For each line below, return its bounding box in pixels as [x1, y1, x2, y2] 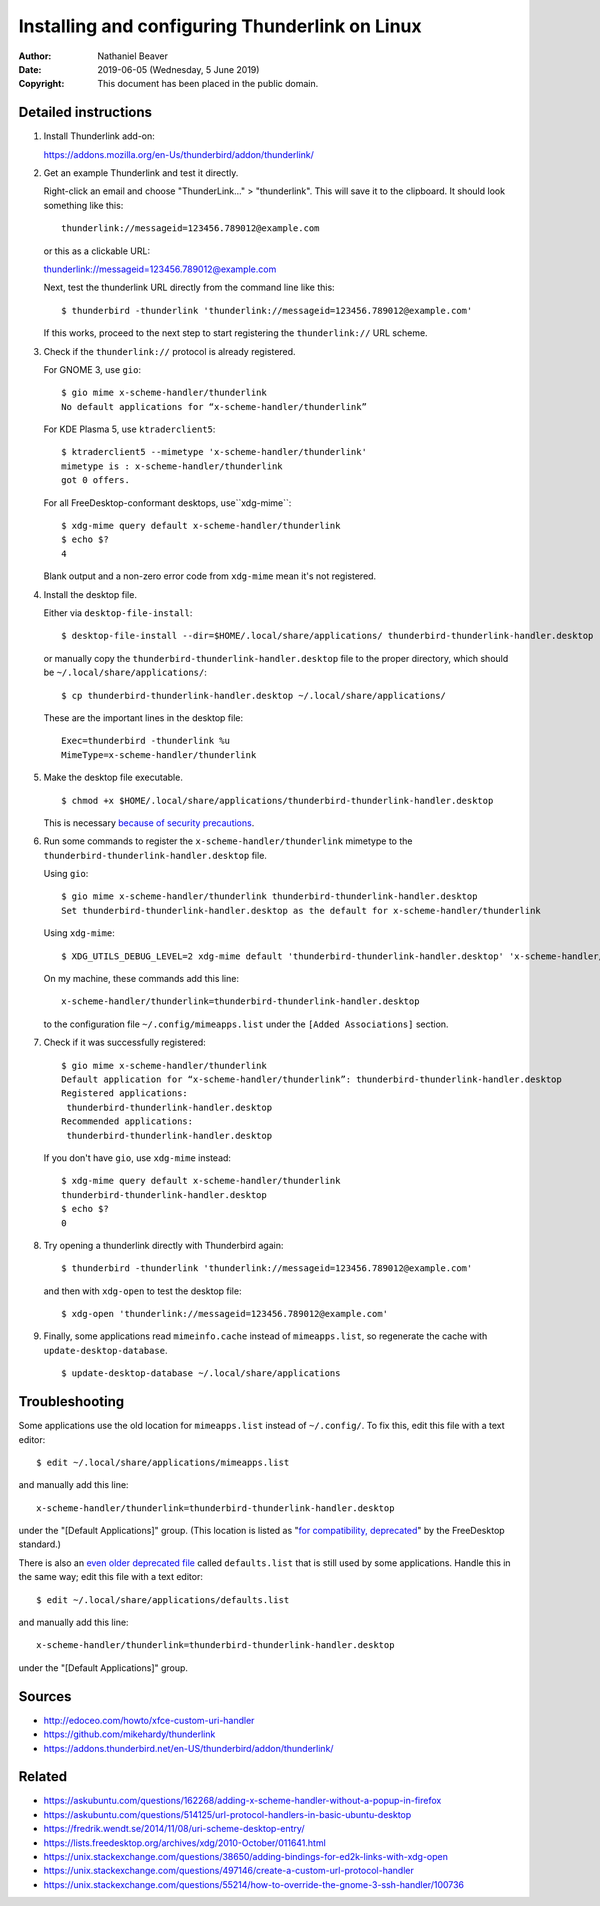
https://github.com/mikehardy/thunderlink [43, 1728, 216, 1740]
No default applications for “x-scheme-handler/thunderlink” [61, 401, 367, 412]
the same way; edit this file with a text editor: [18, 1571, 204, 1583]
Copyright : [18, 78, 65, 90]
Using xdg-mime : [43, 927, 115, 939]
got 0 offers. [61, 475, 130, 486]
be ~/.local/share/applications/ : [43, 666, 207, 679]
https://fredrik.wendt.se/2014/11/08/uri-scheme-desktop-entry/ [43, 1823, 305, 1835]
